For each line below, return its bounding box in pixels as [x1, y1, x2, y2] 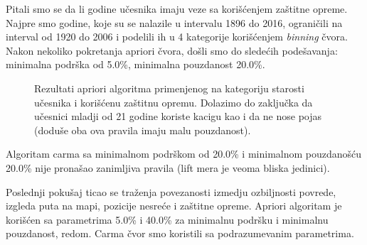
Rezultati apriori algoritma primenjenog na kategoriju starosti [34, 80, 304, 95]
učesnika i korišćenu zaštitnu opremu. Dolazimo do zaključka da [34, 94, 313, 109]
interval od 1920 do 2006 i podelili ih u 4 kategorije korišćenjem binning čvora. [6, 29, 348, 44]
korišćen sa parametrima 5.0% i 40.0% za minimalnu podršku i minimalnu [6, 212, 329, 227]
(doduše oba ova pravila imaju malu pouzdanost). [34, 122, 251, 137]
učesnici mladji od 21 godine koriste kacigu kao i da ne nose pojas [34, 109, 322, 124]
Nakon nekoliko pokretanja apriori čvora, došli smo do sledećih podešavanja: [6, 43, 338, 58]
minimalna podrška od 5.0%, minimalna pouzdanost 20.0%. [6, 57, 265, 72]
